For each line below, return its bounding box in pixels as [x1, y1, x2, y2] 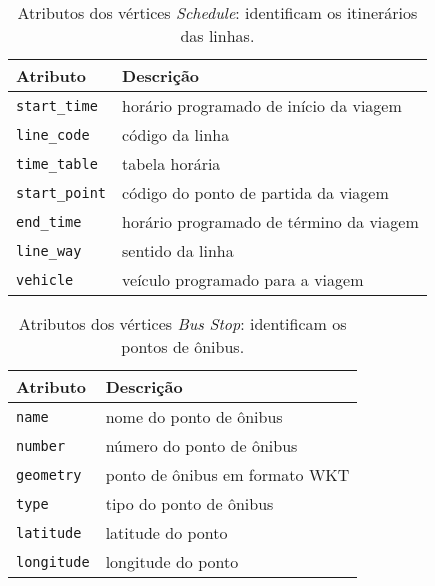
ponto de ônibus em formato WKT [105, 463, 350, 486]
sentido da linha [122, 239, 234, 262]
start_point [16, 184, 107, 201]
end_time [16, 213, 82, 230]
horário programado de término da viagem [122, 210, 419, 233]
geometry [16, 466, 82, 483]
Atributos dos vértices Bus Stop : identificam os [18, 312, 347, 335]
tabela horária [122, 152, 221, 175]
